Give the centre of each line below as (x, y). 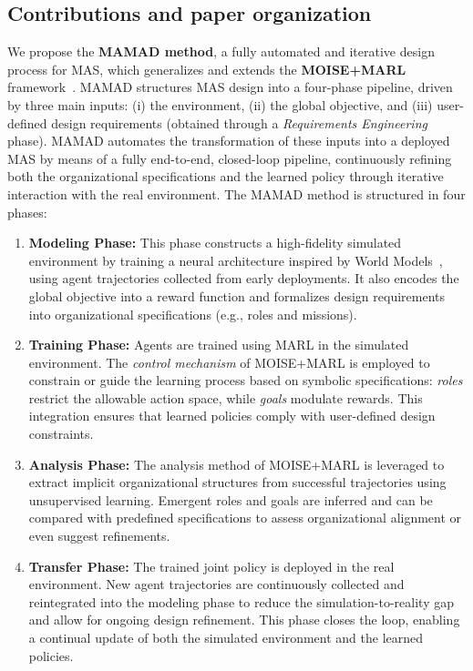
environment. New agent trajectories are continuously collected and (216, 584)
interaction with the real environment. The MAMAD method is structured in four (236, 193)
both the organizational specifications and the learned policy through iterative (226, 176)
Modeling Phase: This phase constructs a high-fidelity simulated (215, 243)
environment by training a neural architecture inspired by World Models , (236, 260)
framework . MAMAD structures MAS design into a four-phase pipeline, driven (230, 87)
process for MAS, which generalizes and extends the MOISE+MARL (207, 69)
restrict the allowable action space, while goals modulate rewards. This (226, 397)
